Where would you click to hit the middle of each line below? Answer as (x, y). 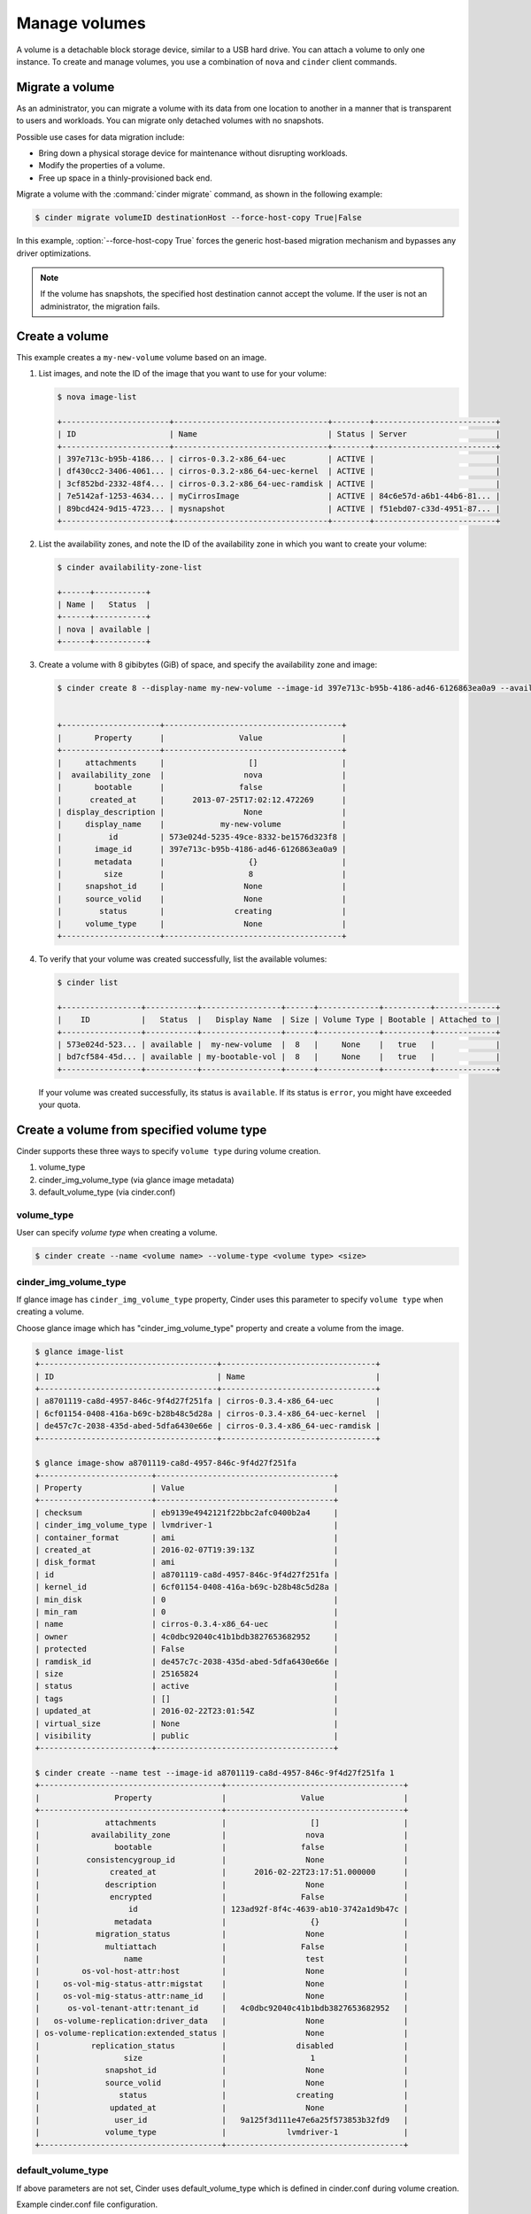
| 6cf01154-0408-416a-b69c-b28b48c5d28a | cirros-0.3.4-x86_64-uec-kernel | (208, 1413)
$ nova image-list (97, 397)
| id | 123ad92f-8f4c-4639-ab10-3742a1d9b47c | (222, 1909)
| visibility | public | (187, 1735)
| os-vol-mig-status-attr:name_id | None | (222, 1996)
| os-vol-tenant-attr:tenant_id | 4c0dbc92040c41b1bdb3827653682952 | (222, 2009)
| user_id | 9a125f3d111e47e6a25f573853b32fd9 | (222, 2120)
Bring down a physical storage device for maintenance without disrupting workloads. (193, 153)
